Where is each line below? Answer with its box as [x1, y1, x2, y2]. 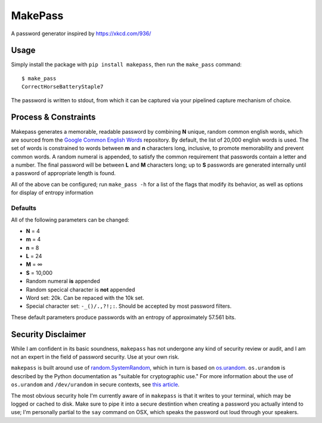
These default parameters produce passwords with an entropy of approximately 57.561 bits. [11, 314, 236, 321]
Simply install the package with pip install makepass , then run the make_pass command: [11, 61, 242, 68]
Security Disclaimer [11, 329, 86, 339]
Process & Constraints [11, 112, 96, 122]
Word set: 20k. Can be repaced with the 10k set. [26, 294, 144, 301]
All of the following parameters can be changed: [11, 216, 129, 223]
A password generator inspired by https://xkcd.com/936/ [11, 30, 151, 37]
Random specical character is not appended [26, 286, 135, 293]
